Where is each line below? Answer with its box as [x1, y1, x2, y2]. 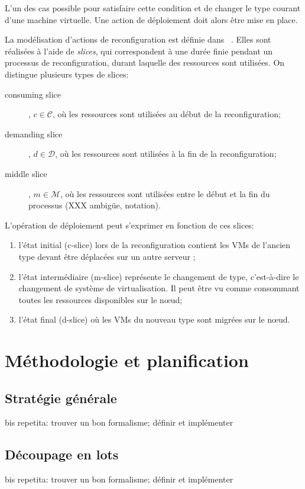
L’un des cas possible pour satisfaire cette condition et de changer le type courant [5, 2, 301, 14]
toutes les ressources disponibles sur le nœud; [18, 293, 183, 305]
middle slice [5, 167, 47, 179]
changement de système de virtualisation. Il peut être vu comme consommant [18, 282, 300, 294]
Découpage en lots [5, 445, 119, 464]
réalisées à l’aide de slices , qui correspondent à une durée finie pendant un [5, 44, 273, 57]
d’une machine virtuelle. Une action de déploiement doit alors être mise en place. [5, 13, 298, 25]
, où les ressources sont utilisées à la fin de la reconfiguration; [55, 147, 277, 160]
